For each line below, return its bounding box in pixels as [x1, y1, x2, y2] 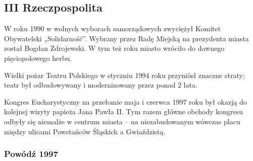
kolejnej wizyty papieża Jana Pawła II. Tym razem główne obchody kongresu [4, 106, 243, 117]
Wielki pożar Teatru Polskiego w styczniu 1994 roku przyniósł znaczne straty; [4, 69, 245, 80]
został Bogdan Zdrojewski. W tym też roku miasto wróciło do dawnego [4, 43, 225, 53]
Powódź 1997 [4, 147, 58, 160]
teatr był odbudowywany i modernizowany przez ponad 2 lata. [4, 79, 197, 90]
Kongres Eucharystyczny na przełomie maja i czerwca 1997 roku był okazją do [4, 96, 247, 107]
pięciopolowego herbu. [4, 52, 72, 63]
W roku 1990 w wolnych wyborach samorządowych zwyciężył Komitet [4, 23, 221, 34]
